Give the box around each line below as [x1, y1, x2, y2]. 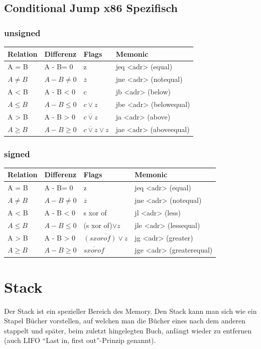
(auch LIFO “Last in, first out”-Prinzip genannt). [4, 335, 156, 345]
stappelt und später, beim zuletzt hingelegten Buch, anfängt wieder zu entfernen [4, 325, 252, 335]
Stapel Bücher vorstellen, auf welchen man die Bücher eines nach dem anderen [4, 315, 245, 326]
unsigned [4, 26, 41, 39]
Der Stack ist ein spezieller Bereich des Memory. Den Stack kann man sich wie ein [4, 305, 257, 316]
